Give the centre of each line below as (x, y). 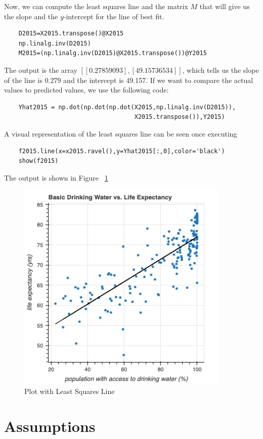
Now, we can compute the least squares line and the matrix (96, 6)
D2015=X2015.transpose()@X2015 (71, 34)
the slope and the (31, 16)
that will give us (225, 6)
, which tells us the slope (221, 70)
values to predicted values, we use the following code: (86, 90)
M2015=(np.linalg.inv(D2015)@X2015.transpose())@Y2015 (113, 53)
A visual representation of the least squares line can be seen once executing (121, 133)
